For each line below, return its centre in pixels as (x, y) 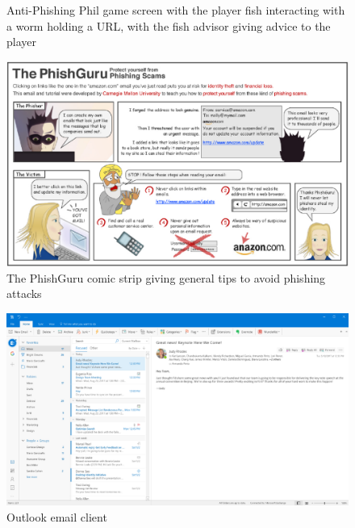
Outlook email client (57, 516)
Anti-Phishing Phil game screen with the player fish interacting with (176, 10)
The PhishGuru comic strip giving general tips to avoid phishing (166, 277)
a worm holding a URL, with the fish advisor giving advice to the (169, 25)
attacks (24, 293)
